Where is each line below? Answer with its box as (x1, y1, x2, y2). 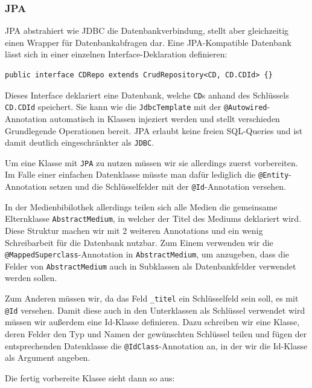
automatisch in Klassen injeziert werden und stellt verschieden (49, 112, 280, 124)
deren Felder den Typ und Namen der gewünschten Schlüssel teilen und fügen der (5, 327, 307, 340)
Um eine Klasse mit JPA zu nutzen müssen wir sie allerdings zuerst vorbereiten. (5, 156, 298, 169)
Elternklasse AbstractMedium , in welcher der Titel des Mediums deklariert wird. (5, 212, 302, 225)
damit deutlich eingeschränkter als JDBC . (5, 136, 154, 149)
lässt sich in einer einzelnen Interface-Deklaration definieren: (5, 48, 228, 60)
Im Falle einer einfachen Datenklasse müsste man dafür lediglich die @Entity (5, 168, 289, 181)
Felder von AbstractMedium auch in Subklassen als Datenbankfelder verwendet (5, 259, 296, 272)
